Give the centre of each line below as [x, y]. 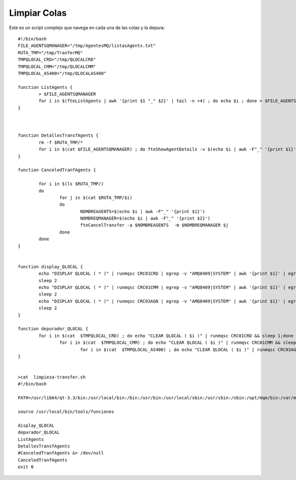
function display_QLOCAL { [51, 267]
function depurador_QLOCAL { [53, 329]
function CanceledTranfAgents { [57, 170]
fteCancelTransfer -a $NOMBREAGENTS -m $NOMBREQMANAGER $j [154, 225]
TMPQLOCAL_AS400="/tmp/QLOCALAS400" [62, 73]
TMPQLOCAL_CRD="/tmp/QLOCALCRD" [57, 60]
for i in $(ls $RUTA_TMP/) [71, 184]
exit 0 [26, 467]
